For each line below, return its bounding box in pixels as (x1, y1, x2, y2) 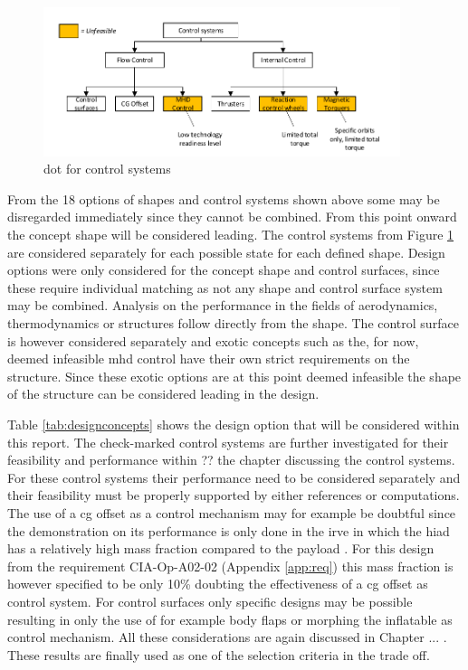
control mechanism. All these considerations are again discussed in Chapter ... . (7, 628, 447, 646)
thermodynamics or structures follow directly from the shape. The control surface (7, 314, 459, 333)
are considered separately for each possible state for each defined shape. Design (7, 242, 445, 261)
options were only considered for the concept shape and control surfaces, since (7, 260, 440, 279)
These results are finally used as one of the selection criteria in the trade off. (7, 645, 430, 664)
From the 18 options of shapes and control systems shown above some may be (7, 189, 440, 208)
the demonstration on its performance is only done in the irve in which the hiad (7, 521, 450, 540)
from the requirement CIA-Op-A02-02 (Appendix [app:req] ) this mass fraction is (7, 556, 454, 575)
